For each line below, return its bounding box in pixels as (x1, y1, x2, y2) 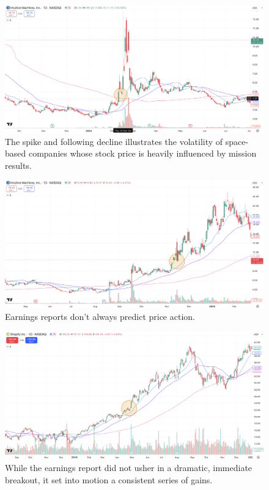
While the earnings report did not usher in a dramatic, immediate (5, 461, 252, 474)
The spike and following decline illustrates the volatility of (5, 135, 223, 147)
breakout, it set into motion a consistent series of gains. (5, 473, 213, 486)
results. (5, 158, 32, 171)
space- (225, 135, 249, 147)
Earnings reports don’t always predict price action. (5, 310, 195, 323)
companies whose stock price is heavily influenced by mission (28, 147, 257, 160)
